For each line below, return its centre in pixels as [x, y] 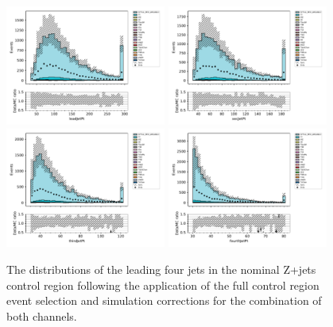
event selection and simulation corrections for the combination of [164, 300]
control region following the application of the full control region [163, 285]
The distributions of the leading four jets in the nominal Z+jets [161, 269]
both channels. [42, 315]
